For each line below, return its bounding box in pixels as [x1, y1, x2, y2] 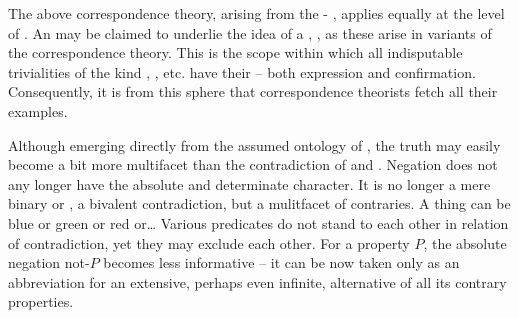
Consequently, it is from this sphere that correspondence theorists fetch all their [8, 81, 498, 102]
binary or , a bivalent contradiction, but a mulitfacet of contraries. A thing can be [8, 193, 511, 214]
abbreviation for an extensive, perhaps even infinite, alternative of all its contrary [8, 271, 507, 292]
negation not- [8, 252, 90, 273]
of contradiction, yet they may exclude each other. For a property [8, 232, 410, 253]
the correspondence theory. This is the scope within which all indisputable [8, 42, 463, 63]
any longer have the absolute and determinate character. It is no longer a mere [8, 173, 491, 194]
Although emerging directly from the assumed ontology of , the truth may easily [8, 134, 501, 155]
